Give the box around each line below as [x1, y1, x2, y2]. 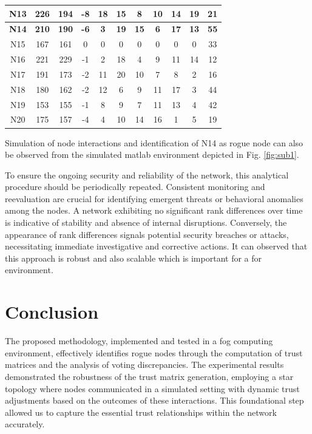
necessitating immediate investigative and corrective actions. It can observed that [5, 240, 308, 253]
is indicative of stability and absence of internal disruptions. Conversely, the [5, 216, 287, 229]
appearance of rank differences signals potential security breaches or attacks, [5, 228, 289, 240]
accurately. [5, 418, 45, 430]
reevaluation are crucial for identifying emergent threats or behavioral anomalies [5, 192, 304, 205]
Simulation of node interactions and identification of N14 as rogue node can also [5, 136, 304, 149]
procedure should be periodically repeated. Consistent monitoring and [5, 180, 265, 193]
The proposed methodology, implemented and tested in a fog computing [5, 334, 273, 347]
